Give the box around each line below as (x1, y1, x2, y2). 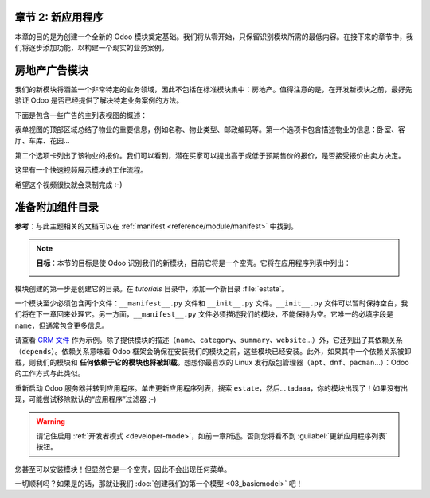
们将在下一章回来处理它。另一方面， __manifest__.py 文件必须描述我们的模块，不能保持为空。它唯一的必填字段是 (14, 309, 394, 319)
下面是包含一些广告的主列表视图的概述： (14, 110, 147, 119)
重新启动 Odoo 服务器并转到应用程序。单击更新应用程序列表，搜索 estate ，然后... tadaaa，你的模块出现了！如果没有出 (14, 383, 408, 393)
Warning (36, 416, 65, 426)
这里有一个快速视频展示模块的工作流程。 (14, 165, 147, 175)
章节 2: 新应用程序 (14, 10, 104, 24)
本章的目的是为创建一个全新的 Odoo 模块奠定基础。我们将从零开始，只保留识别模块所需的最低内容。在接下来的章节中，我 (14, 32, 413, 41)
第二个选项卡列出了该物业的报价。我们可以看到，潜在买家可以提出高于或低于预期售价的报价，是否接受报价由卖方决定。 (14, 150, 405, 160)
